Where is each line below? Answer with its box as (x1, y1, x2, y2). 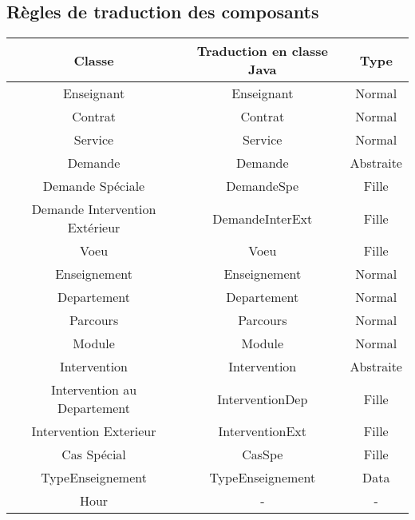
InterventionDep (217, 389, 308, 408)
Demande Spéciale (42, 177, 145, 196)
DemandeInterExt (212, 208, 313, 228)
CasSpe (242, 445, 283, 464)
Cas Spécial (61, 445, 126, 464)
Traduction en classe (196, 42, 328, 61)
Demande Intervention (31, 200, 156, 219)
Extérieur (67, 218, 121, 237)
